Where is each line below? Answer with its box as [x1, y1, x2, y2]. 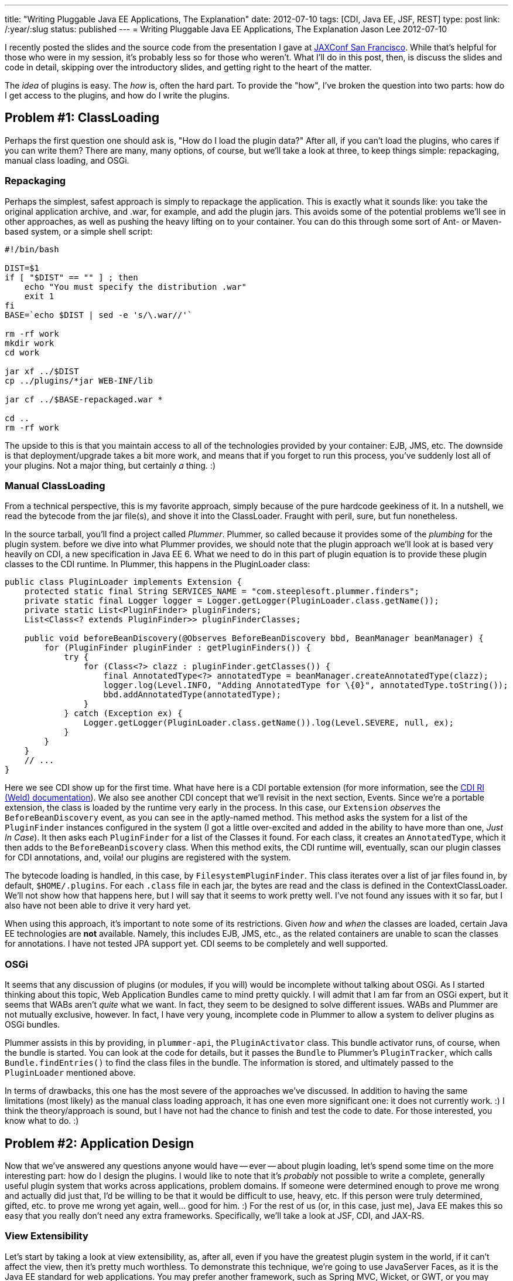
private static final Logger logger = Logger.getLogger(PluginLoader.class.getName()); [24, 596, 439, 606]
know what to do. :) [5, 1116, 79, 1126]
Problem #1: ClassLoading [5, 110, 160, 126]
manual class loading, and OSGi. [5, 155, 129, 165]
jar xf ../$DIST [5, 366, 79, 376]
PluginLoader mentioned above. [5, 1067, 136, 1078]
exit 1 [24, 291, 54, 301]
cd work [5, 347, 40, 357]
